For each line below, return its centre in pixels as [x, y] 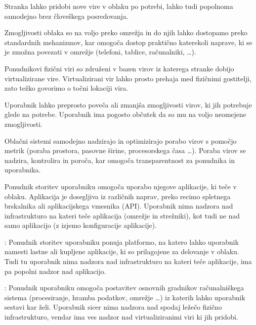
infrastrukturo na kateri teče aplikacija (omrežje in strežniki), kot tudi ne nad [122, 215]
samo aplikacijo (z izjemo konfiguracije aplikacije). [81, 225]
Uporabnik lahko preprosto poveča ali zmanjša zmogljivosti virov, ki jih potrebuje [128, 104]
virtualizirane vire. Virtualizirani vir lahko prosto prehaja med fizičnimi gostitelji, [128, 78]
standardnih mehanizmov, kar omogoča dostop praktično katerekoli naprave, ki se [128, 42]
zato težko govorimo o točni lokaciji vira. [66, 88]
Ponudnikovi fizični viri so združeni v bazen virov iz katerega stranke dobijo [119, 68]
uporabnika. [23, 170]
